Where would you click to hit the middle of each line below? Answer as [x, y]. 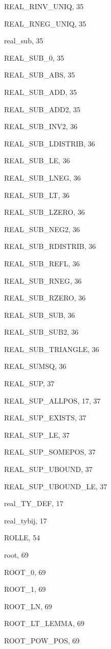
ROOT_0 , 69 [25, 572]
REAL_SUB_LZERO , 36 [45, 212]
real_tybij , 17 [26, 520]
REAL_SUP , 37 [29, 383]
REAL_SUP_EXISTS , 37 [45, 418]
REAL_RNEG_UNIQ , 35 [45, 23]
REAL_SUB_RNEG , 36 [43, 280]
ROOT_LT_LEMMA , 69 [44, 623]
